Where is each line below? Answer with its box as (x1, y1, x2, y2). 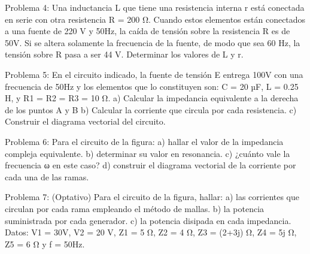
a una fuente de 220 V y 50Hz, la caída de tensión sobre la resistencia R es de (5, 25, 290, 37)
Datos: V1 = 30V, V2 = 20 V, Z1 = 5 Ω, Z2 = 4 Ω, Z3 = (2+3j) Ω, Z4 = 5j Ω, (5, 226, 297, 238)
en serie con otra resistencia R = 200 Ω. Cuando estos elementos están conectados (5, 13, 306, 25)
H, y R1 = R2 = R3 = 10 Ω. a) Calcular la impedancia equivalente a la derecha (5, 92, 299, 104)
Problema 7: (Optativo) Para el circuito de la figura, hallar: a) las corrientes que (5, 190, 300, 203)
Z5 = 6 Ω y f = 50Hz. (5, 237, 85, 250)
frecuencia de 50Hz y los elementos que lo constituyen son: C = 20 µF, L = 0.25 (5, 80, 299, 92)
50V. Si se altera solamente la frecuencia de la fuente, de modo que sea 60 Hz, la (5, 36, 300, 49)
